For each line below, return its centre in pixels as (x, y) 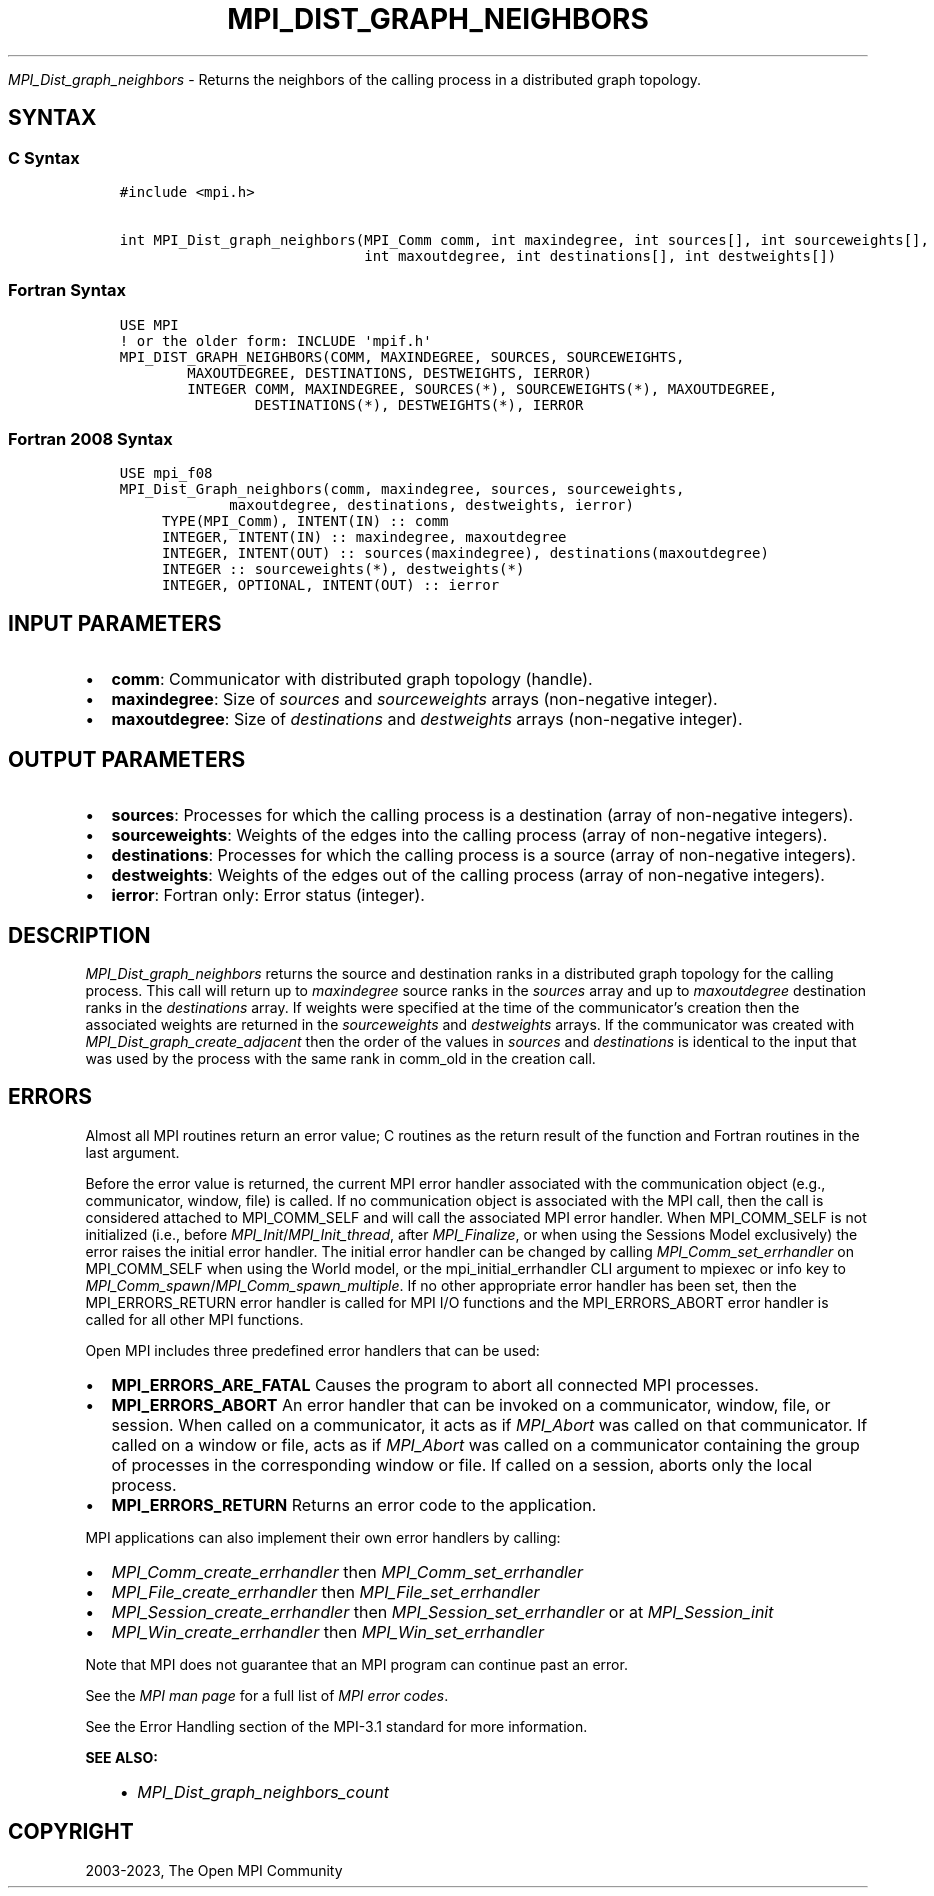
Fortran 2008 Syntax (90, 439)
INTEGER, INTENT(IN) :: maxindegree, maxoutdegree (364, 537)
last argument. (132, 1152)
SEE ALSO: (121, 1757)
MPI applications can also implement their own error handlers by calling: (323, 1537)
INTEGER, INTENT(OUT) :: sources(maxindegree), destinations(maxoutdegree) (465, 553)
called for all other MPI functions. (194, 1319)
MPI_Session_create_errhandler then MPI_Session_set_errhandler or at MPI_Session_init (442, 1611)
